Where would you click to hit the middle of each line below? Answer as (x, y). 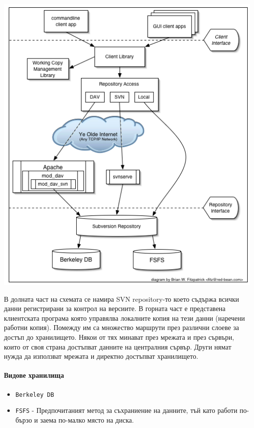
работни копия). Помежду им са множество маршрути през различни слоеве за (122, 327)
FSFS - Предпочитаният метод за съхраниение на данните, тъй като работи (126, 410)
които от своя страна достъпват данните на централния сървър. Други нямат (118, 346)
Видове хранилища (34, 375)
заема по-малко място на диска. (87, 419)
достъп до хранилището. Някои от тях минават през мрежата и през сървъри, (119, 337)
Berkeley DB (35, 395)
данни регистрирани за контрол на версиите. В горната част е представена (115, 308)
